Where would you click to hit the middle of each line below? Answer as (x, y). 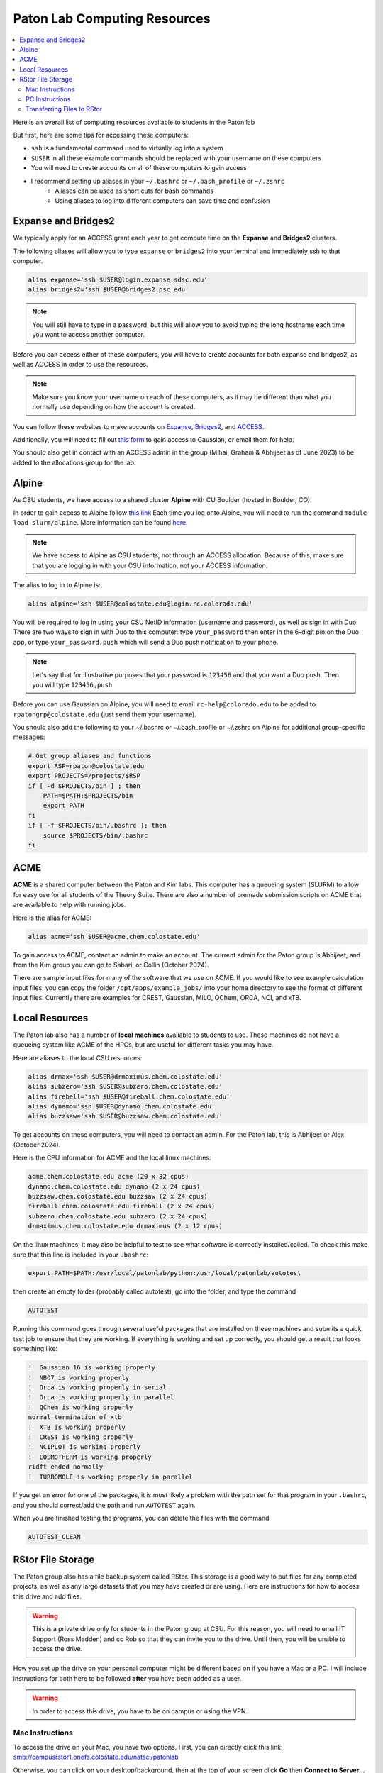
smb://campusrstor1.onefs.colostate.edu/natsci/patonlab (96, 1757)
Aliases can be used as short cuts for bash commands (134, 191)
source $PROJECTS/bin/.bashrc (95, 835)
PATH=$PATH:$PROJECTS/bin (88, 796)
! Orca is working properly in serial (97, 1387)
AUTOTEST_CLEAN (54, 1537)
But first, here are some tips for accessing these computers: (101, 135)
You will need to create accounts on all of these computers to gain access (139, 168)
